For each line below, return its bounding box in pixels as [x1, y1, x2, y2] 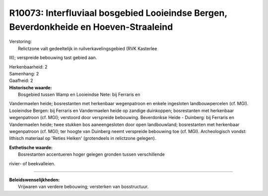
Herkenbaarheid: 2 [9, 64, 48, 69]
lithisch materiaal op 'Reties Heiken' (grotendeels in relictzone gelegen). [9, 135, 156, 141]
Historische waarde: [9, 84, 52, 90]
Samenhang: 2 [9, 70, 39, 76]
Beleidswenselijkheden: [9, 177, 60, 183]
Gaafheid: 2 [9, 77, 33, 84]
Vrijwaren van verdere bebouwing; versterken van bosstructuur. [18, 184, 149, 190]
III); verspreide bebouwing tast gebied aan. [9, 55, 97, 61]
